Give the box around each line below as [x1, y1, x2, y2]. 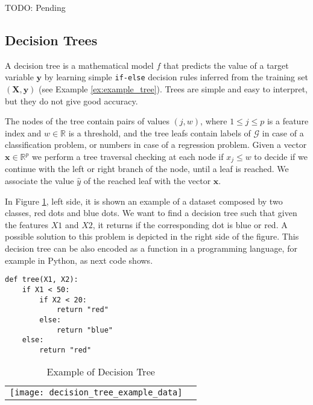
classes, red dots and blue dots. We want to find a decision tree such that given [5, 206, 297, 219]
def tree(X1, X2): [5, 275, 78, 284]
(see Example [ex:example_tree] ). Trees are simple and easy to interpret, [39, 83, 308, 95]
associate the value [5, 174, 74, 187]
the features [5, 218, 49, 231]
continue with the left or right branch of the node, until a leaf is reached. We [5, 162, 289, 175]
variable [5, 71, 34, 83]
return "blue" [56, 325, 113, 334]
